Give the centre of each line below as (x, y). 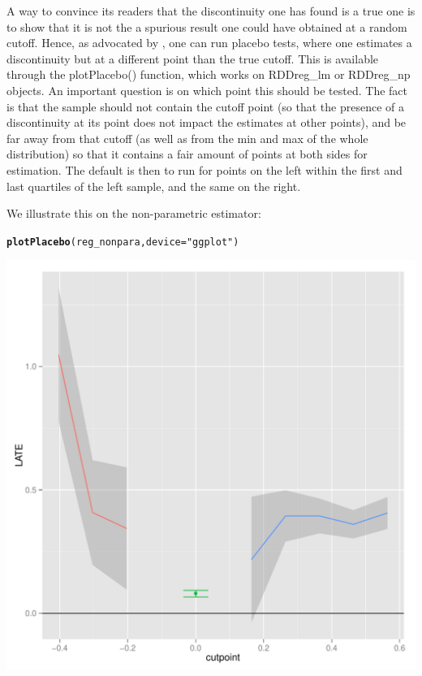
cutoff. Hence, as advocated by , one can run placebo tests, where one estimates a (209, 43)
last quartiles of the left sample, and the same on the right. (154, 186)
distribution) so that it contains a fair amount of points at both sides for (187, 154)
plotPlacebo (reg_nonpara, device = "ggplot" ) (123, 242)
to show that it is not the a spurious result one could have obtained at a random (207, 26)
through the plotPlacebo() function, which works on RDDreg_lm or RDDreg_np (209, 74)
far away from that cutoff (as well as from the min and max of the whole (187, 138)
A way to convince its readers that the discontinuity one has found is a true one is (211, 11)
